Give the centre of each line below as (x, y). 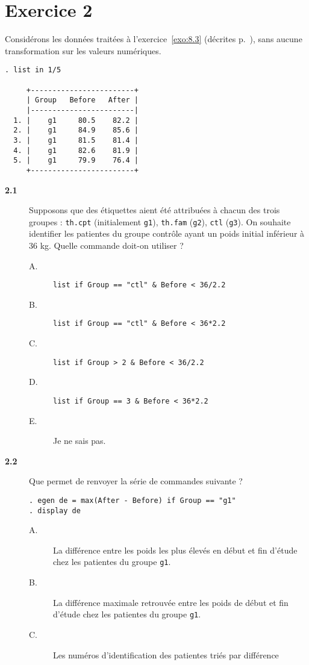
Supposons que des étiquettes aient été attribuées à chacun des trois (154, 210)
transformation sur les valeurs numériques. (83, 50)
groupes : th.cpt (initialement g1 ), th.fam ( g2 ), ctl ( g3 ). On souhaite (160, 221)
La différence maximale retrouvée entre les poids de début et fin (171, 602)
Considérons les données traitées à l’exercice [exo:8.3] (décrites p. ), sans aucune (154, 39)
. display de (55, 510)
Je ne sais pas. (80, 441)
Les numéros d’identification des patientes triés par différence (166, 654)
